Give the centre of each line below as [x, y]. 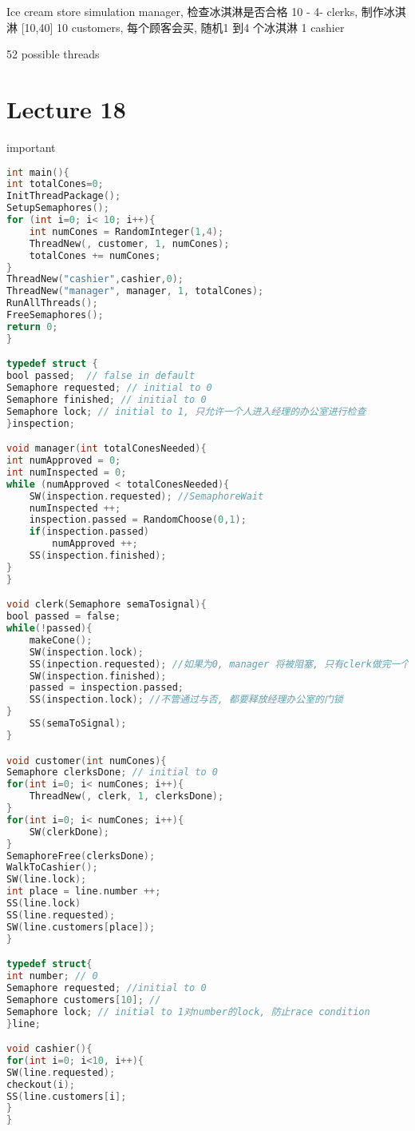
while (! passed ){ [49, 629]
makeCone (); [61, 640]
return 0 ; [32, 327]
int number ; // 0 [52, 976]
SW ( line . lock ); [47, 880]
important [31, 147]
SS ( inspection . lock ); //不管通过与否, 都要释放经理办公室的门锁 [186, 700]
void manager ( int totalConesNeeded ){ [107, 449]
